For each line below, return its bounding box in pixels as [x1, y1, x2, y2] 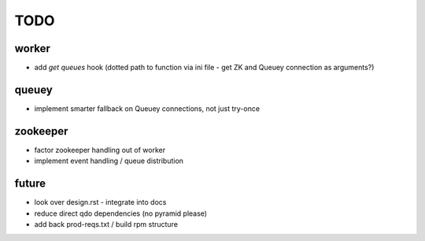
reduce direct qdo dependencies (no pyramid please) [34, 209, 208, 218]
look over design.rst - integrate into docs [34, 198, 167, 207]
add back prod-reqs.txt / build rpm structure [34, 219, 179, 228]
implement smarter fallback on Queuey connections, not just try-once [34, 103, 260, 113]
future [14, 177, 46, 191]
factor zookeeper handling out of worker [34, 145, 165, 154]
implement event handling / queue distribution [34, 156, 184, 165]
